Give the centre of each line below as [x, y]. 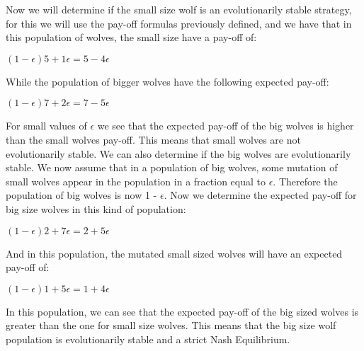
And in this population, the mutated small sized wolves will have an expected [174, 253]
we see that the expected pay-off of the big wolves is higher [226, 126]
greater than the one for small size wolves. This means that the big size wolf [171, 325]
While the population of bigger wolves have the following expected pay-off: [167, 81]
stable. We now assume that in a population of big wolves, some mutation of [172, 167]
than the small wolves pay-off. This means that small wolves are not [153, 139]
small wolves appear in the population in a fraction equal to [136, 181]
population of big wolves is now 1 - [81, 195]
